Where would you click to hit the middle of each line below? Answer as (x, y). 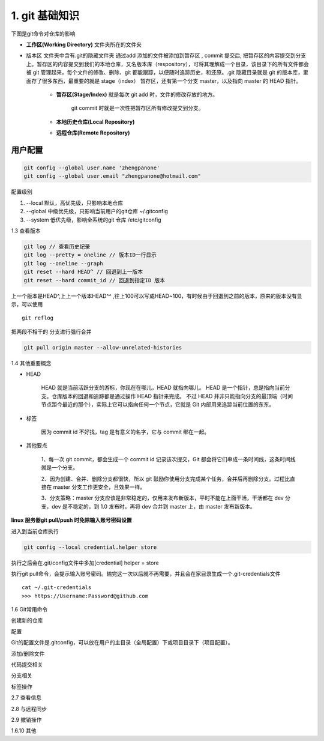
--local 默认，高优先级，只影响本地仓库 (74, 203)
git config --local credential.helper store (90, 547)
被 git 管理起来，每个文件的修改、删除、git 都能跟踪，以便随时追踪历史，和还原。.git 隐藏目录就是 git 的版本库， (164, 73)
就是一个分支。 (59, 468)
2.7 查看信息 (26, 698)
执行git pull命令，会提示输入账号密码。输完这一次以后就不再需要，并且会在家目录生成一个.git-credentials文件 (146, 573)
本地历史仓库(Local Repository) (95, 122)
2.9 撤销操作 (26, 719)
